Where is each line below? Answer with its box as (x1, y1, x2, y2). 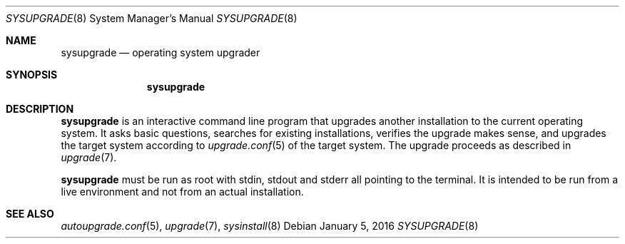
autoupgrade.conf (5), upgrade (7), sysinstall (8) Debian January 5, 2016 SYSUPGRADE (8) (61, 220, 479, 232)
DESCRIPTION (6, 103, 74, 115)
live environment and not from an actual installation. (61, 185, 304, 198)
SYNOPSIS (6, 68, 58, 81)
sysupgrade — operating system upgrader (61, 46, 260, 59)
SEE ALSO (6, 208, 54, 220)
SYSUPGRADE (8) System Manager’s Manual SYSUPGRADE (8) (6, 12, 298, 24)
